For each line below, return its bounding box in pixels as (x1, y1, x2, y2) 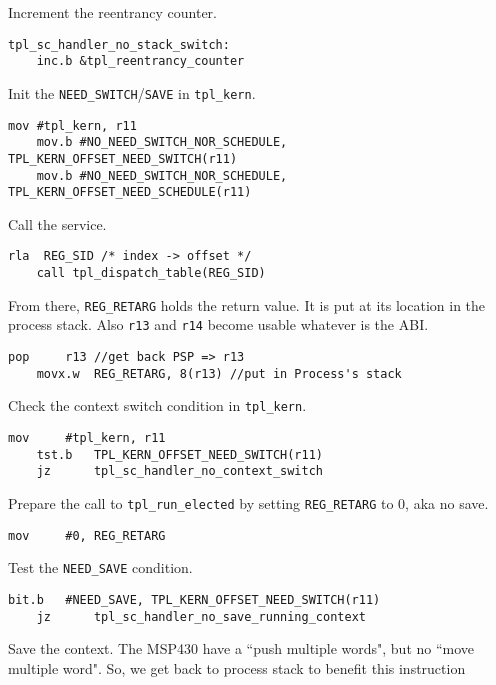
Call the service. (8, 213, 107, 234)
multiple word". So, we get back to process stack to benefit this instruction (8, 657, 466, 678)
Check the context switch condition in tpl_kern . (8, 395, 307, 416)
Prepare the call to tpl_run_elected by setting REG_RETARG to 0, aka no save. (8, 493, 489, 513)
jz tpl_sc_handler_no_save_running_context (36, 609, 366, 624)
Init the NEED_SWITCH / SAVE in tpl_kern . (8, 82, 256, 103)
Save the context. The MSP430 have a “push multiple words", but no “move (8, 638, 475, 659)
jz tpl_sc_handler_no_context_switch (36, 464, 323, 479)
